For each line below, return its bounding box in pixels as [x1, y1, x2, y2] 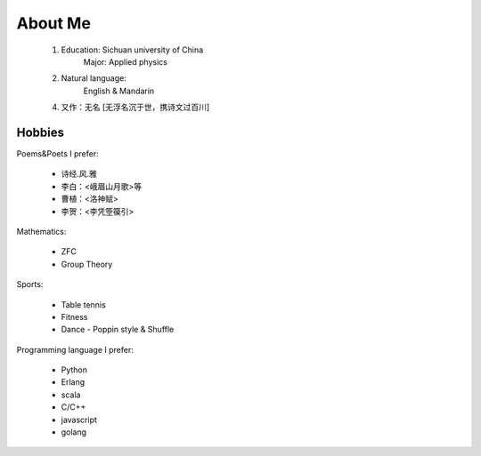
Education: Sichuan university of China [61, 44, 204, 55]
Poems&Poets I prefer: [16, 148, 99, 159]
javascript [61, 414, 98, 425]
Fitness [61, 311, 88, 322]
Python [61, 364, 88, 375]
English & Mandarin [83, 85, 155, 96]
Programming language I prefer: [16, 344, 134, 355]
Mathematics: [16, 226, 67, 236]
